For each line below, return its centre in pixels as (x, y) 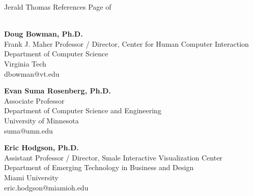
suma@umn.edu (29, 130)
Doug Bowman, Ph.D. (44, 34)
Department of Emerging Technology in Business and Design (99, 167)
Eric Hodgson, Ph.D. (41, 148)
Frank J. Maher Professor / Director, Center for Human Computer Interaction (126, 43)
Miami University (31, 177)
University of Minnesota (41, 120)
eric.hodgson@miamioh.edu (46, 187)
